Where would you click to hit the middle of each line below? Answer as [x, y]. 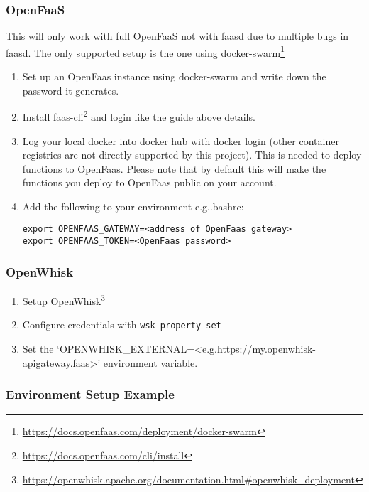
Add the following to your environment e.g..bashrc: [133, 206]
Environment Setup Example [90, 394]
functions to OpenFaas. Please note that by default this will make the [174, 168]
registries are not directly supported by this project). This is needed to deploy [192, 155]
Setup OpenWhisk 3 [64, 300]
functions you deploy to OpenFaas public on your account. [149, 182]
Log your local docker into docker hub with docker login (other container [181, 140]
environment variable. [150, 362]
